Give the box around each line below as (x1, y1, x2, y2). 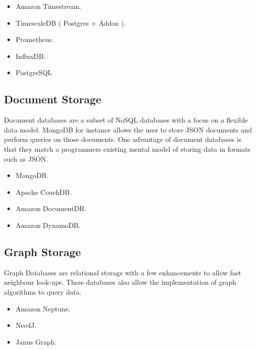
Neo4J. (15, 320, 37, 330)
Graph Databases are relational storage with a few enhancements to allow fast (4, 267, 241, 277)
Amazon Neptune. (15, 303, 71, 313)
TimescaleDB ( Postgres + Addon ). (15, 17, 126, 28)
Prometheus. (15, 34, 54, 44)
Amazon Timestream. (15, 1, 81, 11)
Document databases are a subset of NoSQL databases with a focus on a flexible (4, 115, 248, 125)
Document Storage (4, 91, 102, 107)
